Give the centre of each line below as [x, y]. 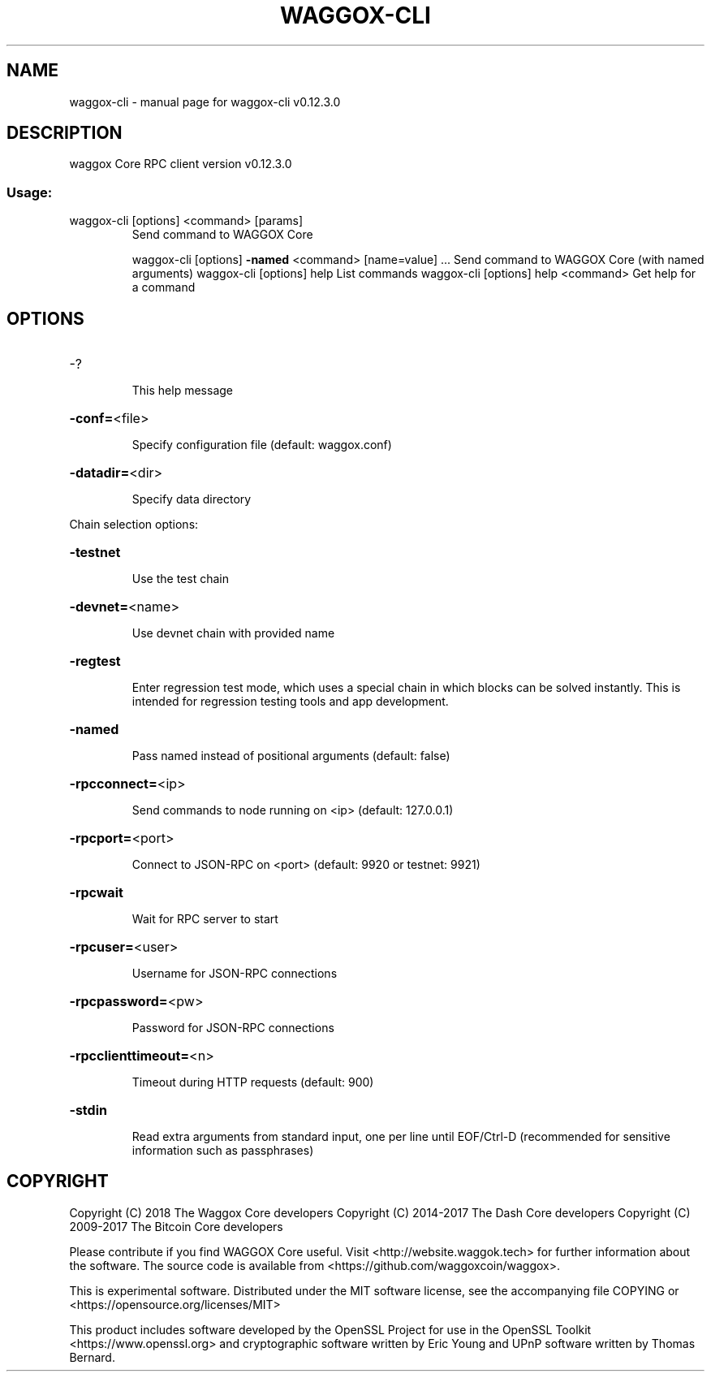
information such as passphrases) [223, 1151]
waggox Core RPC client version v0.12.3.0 [181, 164]
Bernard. [92, 1357]
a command [164, 287]
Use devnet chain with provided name [233, 633]
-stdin [88, 1110]
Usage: [30, 192]
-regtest [95, 661]
